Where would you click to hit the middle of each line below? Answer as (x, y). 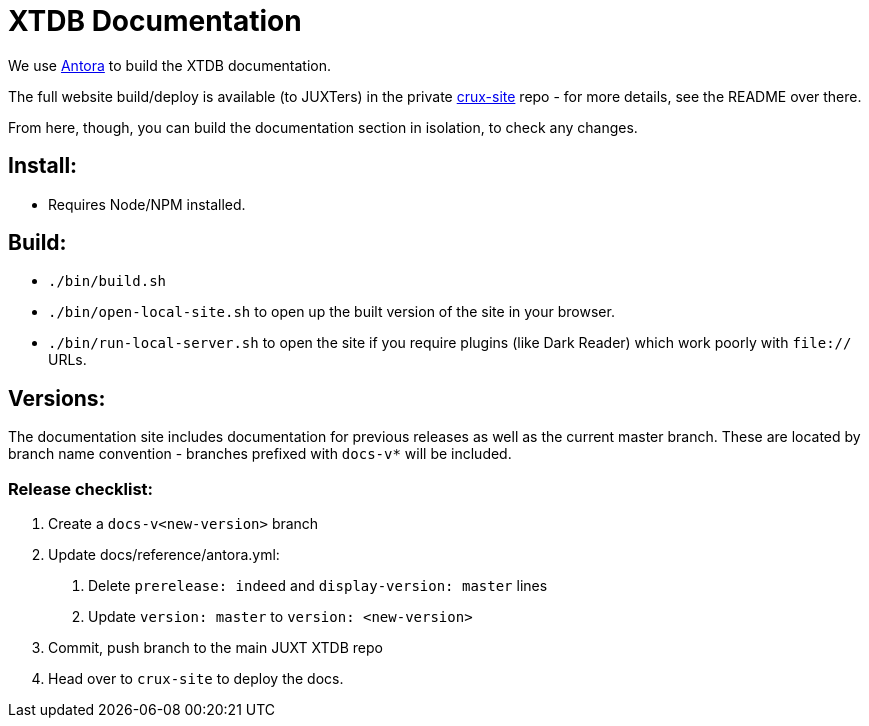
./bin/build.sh (107, 281)
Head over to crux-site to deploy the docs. (196, 679)
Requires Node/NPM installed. (147, 204)
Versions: (57, 398)
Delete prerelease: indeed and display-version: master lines (318, 586)
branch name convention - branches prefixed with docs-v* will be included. (260, 454)
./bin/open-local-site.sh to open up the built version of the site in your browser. (331, 312)
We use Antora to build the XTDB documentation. (170, 65)
